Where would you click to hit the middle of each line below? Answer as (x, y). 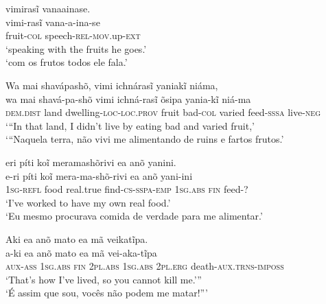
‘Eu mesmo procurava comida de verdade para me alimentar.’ (134, 216)
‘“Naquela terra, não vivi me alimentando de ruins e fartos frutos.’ (145, 139)
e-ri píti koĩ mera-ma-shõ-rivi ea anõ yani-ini (99, 175)
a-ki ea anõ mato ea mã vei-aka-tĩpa (81, 252)
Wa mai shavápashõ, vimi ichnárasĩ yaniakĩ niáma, (112, 85)
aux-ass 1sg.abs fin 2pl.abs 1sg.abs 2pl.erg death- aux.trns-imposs (145, 266)
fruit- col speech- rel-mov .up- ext (73, 35)
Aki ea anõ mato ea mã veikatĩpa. (77, 238)
